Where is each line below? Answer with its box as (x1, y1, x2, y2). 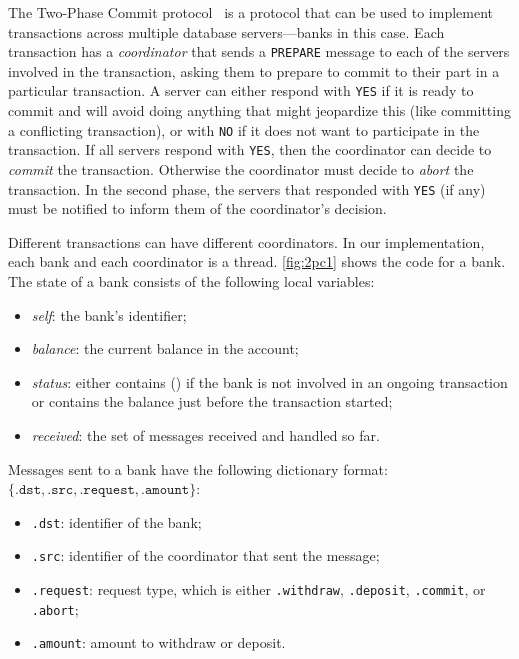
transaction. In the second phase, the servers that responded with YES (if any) (8, 178, 486, 199)
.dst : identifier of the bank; (31, 511, 202, 532)
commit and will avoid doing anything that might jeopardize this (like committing (8, 100, 511, 121)
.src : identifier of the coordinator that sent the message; (31, 545, 380, 566)
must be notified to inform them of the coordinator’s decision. (8, 198, 387, 219)
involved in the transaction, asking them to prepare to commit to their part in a (8, 60, 500, 81)
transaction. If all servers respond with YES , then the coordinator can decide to (8, 139, 492, 160)
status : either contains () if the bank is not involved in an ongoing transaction (31, 371, 508, 392)
